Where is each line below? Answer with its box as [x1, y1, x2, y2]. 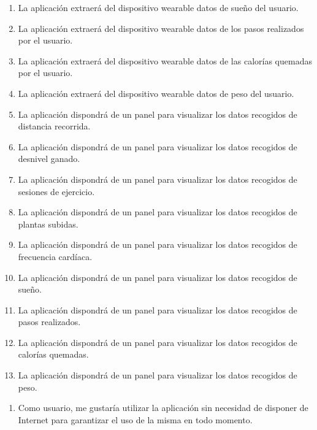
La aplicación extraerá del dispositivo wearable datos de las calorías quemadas [18, 54, 312, 67]
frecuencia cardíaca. [18, 250, 93, 263]
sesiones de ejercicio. [18, 185, 95, 198]
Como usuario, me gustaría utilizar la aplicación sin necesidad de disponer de [18, 401, 308, 414]
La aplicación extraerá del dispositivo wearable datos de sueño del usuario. [18, 1, 299, 13]
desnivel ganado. [18, 152, 80, 165]
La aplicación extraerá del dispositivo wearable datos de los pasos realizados [18, 21, 304, 34]
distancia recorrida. [18, 120, 91, 132]
